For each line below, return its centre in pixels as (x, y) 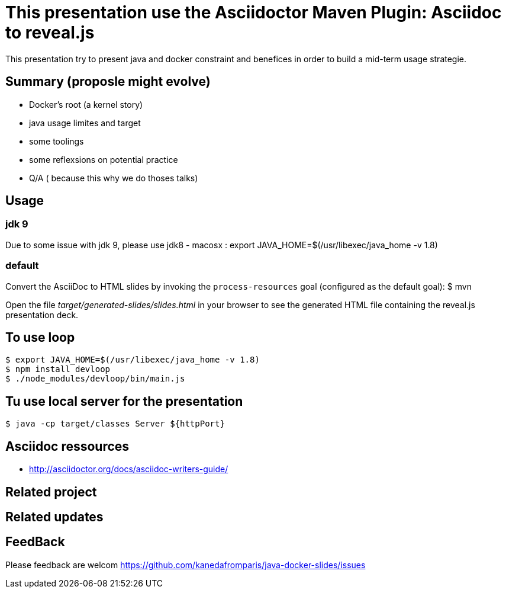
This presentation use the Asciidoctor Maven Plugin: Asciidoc (254, 12)
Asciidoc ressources (67, 446)
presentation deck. (42, 315)
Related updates (54, 517)
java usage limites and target (85, 123)
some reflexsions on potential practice (104, 159)
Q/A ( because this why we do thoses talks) (114, 178)
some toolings (57, 141)
